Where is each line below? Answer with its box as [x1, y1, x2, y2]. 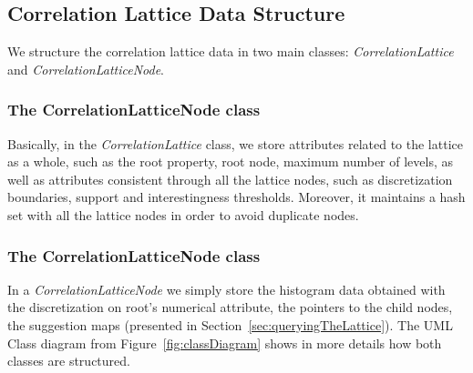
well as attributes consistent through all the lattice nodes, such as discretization [7, 169, 453, 188]
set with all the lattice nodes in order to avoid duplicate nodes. [7, 205, 359, 224]
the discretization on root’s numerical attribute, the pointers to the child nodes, [7, 297, 453, 317]
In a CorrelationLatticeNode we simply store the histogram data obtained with [7, 279, 446, 298]
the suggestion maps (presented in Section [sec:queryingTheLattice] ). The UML [7, 315, 453, 334]
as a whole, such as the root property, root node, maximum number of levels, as [7, 152, 454, 171]
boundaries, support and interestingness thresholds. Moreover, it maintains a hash [7, 187, 466, 207]
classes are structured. [7, 351, 130, 370]
